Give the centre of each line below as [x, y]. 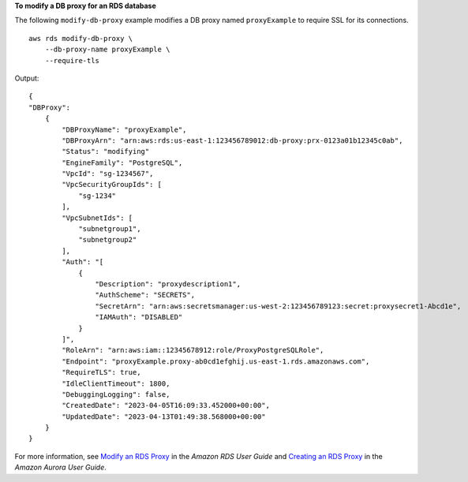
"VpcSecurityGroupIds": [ [112, 185]
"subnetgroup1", [110, 229]
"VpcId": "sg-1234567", [108, 174]
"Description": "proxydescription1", [168, 284]
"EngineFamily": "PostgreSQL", [122, 163]
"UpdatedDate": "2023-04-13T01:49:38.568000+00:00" [164, 417]
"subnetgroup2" [108, 240]
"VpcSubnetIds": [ [97, 218]
